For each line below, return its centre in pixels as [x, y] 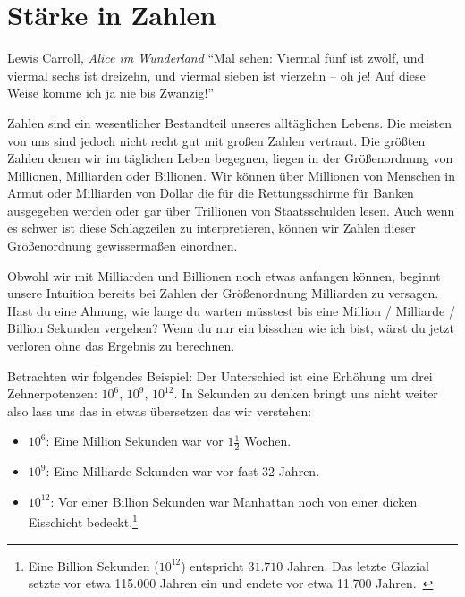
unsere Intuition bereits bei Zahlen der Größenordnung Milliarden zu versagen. [223, 293]
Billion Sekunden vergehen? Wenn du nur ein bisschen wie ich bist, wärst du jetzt [231, 328]
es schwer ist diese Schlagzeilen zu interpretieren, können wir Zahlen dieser [211, 228]
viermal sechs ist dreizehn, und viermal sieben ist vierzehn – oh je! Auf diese [216, 75]
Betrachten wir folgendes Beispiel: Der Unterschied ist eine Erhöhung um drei [220, 375]
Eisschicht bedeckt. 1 [83, 521]
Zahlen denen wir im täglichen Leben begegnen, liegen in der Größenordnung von [230, 158]
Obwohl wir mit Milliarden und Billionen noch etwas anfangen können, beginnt [224, 275]
